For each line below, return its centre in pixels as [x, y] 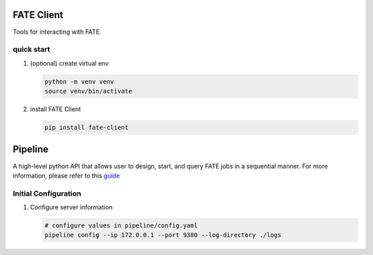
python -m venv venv [79, 82]
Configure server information [71, 207]
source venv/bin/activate [88, 91]
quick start [31, 50]
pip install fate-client [87, 127]
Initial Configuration [47, 193]
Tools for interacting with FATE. [57, 32]
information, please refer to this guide [66, 176]
